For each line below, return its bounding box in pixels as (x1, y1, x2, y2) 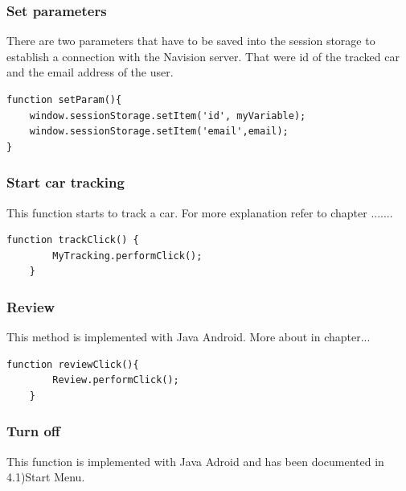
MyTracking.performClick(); (52, 250, 203, 262)
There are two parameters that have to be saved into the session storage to (6, 32, 375, 49)
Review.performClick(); (52, 374, 179, 386)
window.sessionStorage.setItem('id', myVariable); (29, 109, 306, 122)
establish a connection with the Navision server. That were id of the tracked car (6, 47, 400, 64)
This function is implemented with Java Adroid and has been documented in (6, 452, 384, 469)
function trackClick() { (6, 234, 139, 246)
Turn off (6, 421, 60, 441)
